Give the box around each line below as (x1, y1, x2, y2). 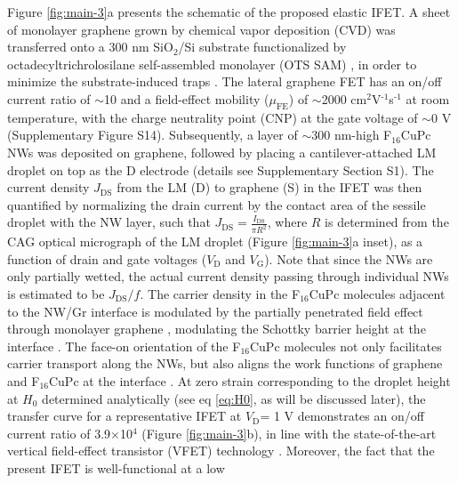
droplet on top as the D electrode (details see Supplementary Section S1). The (7, 160, 434, 179)
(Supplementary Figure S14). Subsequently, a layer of (7, 125, 298, 144)
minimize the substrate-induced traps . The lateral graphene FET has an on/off (7, 72, 442, 91)
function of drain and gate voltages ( (7, 249, 207, 268)
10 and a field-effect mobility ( (103, 89, 269, 108)
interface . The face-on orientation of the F (7, 336, 241, 355)
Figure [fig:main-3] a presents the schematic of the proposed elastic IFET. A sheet (7, 3, 451, 20)
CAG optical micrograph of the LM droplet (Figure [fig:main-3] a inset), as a (7, 232, 423, 251)
